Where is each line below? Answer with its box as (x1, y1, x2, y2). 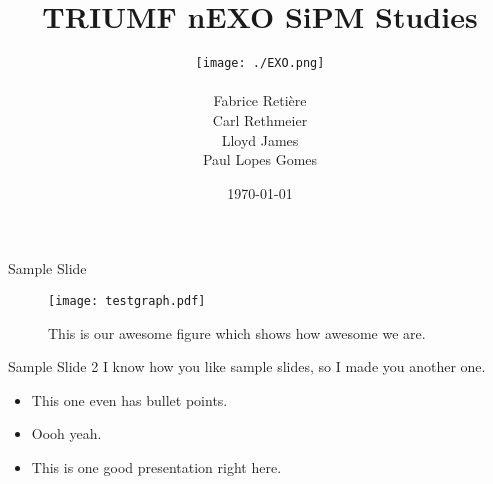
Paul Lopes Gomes (202, 149, 318, 170)
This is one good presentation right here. (31, 456, 282, 477)
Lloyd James (221, 129, 299, 150)
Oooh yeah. (31, 423, 102, 444)
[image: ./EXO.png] (195, 56, 325, 71)
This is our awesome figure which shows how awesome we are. (48, 322, 426, 343)
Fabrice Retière (213, 90, 307, 111)
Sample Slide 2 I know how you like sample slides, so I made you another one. (8, 356, 486, 377)
